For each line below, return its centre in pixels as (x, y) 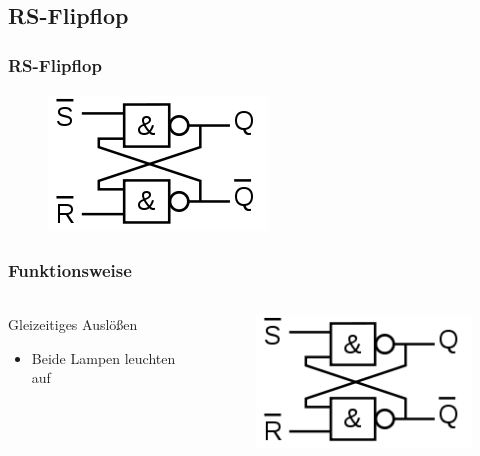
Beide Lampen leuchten (103, 357)
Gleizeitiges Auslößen (73, 324)
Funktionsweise (70, 269)
